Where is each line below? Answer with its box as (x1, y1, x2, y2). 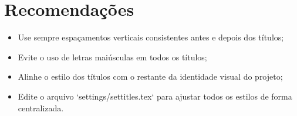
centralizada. (18, 101, 64, 114)
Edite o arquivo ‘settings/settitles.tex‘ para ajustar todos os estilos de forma (18, 90, 292, 102)
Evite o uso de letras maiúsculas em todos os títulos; (18, 50, 207, 63)
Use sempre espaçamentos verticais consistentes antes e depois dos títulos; (18, 31, 284, 43)
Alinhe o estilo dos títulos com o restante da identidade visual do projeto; (18, 70, 283, 83)
